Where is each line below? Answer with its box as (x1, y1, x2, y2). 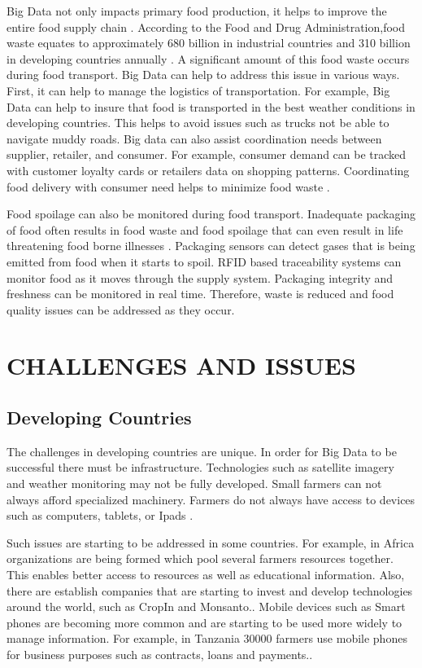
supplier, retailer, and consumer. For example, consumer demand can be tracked (7, 146, 407, 163)
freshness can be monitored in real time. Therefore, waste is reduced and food (7, 285, 394, 302)
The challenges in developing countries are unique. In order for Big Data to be (7, 442, 397, 459)
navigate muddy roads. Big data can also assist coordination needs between (7, 130, 382, 147)
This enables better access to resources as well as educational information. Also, (7, 566, 405, 583)
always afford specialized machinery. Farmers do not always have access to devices (7, 490, 415, 508)
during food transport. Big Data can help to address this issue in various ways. (7, 66, 400, 83)
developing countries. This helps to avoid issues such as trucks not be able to (7, 114, 389, 131)
